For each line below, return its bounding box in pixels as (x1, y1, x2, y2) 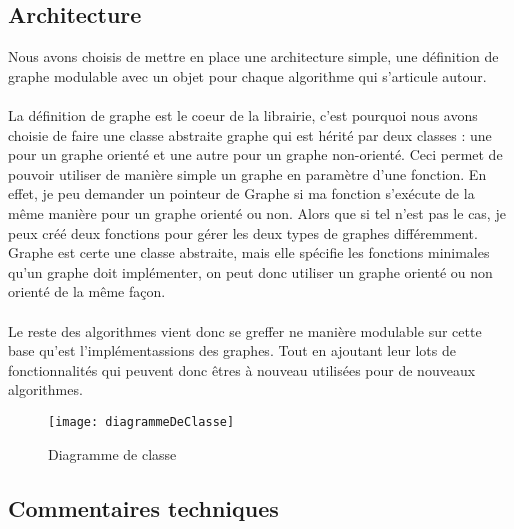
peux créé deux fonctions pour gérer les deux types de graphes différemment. (8, 222, 478, 243)
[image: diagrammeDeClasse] (48, 414, 235, 429)
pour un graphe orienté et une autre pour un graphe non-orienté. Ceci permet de (8, 144, 503, 165)
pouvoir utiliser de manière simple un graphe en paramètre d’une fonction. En (8, 163, 487, 184)
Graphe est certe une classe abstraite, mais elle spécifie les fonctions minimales (8, 242, 490, 263)
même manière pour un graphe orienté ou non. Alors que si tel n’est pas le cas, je (8, 202, 506, 223)
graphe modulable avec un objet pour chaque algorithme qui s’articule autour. (8, 65, 487, 86)
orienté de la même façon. (8, 281, 166, 302)
